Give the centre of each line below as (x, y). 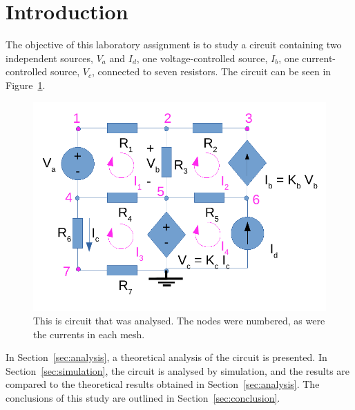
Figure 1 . (26, 85)
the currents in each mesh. (89, 334)
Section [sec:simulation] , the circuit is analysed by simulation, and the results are (178, 370)
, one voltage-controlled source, (202, 58)
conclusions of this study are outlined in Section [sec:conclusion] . (143, 398)
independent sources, (49, 58)
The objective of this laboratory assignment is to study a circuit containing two (174, 45)
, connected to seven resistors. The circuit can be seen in (211, 71)
